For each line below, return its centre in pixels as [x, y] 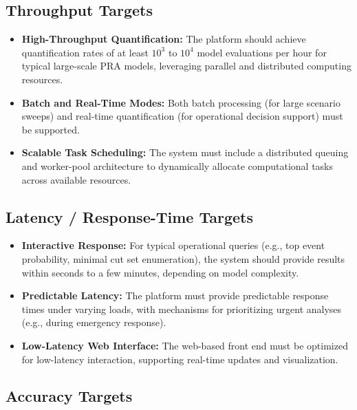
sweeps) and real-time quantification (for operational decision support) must [182, 116]
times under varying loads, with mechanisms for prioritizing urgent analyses [182, 309]
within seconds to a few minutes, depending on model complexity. [160, 272]
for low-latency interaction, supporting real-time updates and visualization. [180, 359]
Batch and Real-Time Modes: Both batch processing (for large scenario [181, 102]
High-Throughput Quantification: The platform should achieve [164, 39]
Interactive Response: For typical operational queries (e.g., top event [173, 245]
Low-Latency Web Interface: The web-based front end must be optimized [185, 345]
